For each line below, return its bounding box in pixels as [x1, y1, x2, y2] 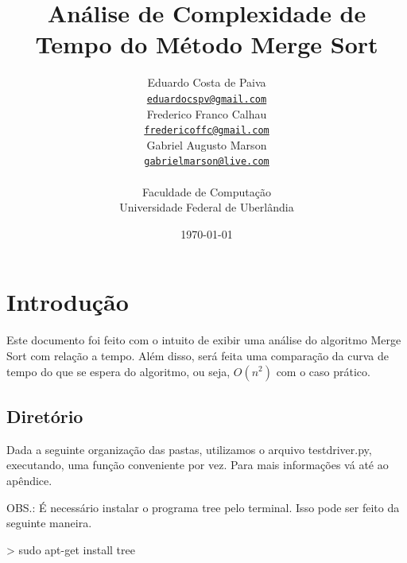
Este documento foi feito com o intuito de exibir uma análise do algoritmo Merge [6, 332, 401, 348]
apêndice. [6, 472, 52, 488]
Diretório [6, 403, 83, 428]
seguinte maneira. [6, 514, 92, 531]
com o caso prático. [276, 363, 370, 379]
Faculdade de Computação [142, 183, 271, 200]
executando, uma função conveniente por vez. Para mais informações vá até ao [6, 456, 389, 473]
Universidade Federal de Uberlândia [119, 199, 294, 215]
